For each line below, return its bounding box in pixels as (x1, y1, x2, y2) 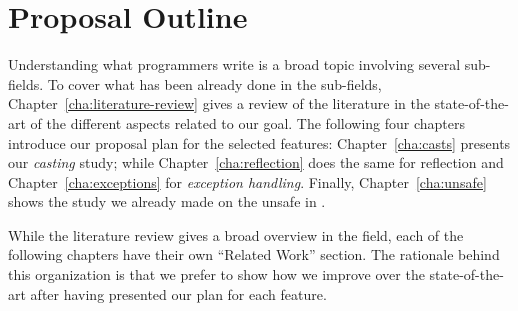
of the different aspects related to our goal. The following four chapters (30, 112, 466, 133)
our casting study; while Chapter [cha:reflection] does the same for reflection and (8, 152, 504, 173)
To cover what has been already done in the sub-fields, (47, 73, 382, 94)
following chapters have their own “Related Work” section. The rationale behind (8, 244, 500, 265)
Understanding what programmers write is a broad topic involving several (8, 54, 461, 75)
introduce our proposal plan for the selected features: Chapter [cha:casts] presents (8, 132, 511, 153)
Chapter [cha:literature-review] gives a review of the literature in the (8, 93, 430, 114)
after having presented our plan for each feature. (30, 283, 327, 304)
